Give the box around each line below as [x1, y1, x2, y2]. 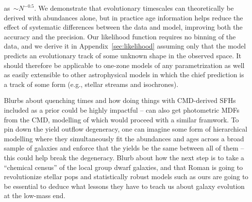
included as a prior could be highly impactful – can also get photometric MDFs [4, 104, 239, 115]
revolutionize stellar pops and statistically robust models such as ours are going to [4, 171, 249, 182]
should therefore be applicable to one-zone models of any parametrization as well [4, 60, 245, 70]
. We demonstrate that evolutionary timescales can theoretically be [34, 3, 234, 13]
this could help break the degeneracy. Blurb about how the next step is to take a [4, 152, 244, 162]
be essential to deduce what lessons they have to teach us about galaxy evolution [4, 181, 245, 191]
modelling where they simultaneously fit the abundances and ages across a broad [4, 133, 244, 143]
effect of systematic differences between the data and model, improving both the [4, 22, 243, 32]
